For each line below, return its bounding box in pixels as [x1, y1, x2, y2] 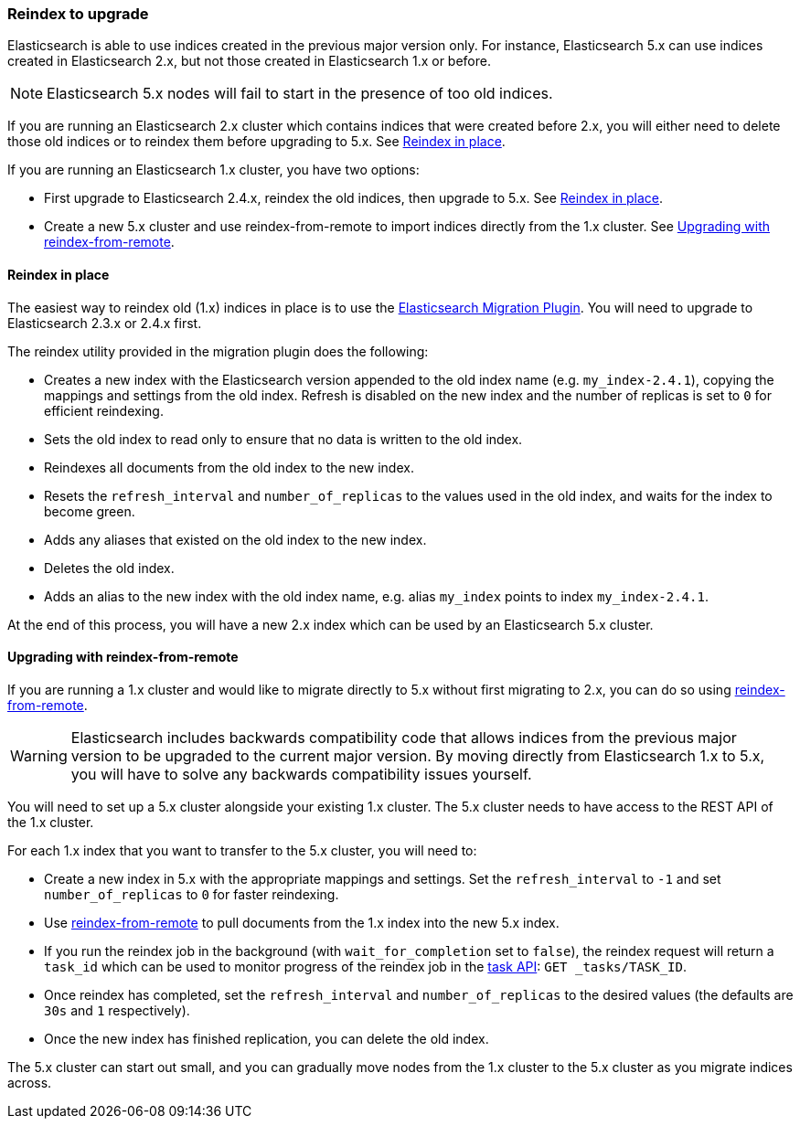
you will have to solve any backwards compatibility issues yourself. [70, 764, 532, 783]
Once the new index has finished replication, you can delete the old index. [44, 1030, 489, 1046]
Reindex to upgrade [7, 5, 149, 23]
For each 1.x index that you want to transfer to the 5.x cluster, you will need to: [7, 842, 477, 858]
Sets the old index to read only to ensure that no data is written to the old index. [44, 430, 523, 447]
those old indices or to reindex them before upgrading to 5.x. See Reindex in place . [7, 133, 506, 150]
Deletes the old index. [44, 559, 175, 576]
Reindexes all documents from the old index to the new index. [44, 459, 414, 475]
